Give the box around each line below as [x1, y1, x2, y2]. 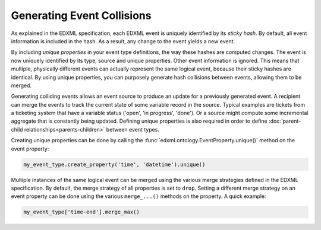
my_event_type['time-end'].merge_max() [23, 209, 140, 216]
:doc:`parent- [268, 117, 301, 124]
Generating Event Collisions [11, 9, 152, 22]
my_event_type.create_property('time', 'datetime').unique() [23, 161, 206, 168]
